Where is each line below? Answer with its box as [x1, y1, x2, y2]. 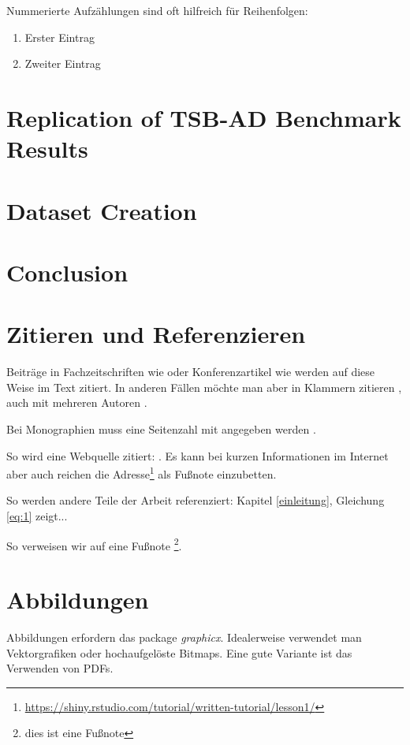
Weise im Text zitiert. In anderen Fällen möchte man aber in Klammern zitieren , [6, 378, 402, 395]
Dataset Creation [6, 194, 197, 226]
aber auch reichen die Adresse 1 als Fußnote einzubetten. [6, 464, 277, 482]
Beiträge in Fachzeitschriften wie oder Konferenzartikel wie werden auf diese [6, 363, 375, 380]
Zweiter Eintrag [24, 55, 101, 72]
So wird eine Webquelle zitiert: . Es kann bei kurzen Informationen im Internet [6, 447, 389, 464]
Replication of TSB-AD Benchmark [6, 101, 401, 133]
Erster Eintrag [24, 28, 95, 45]
